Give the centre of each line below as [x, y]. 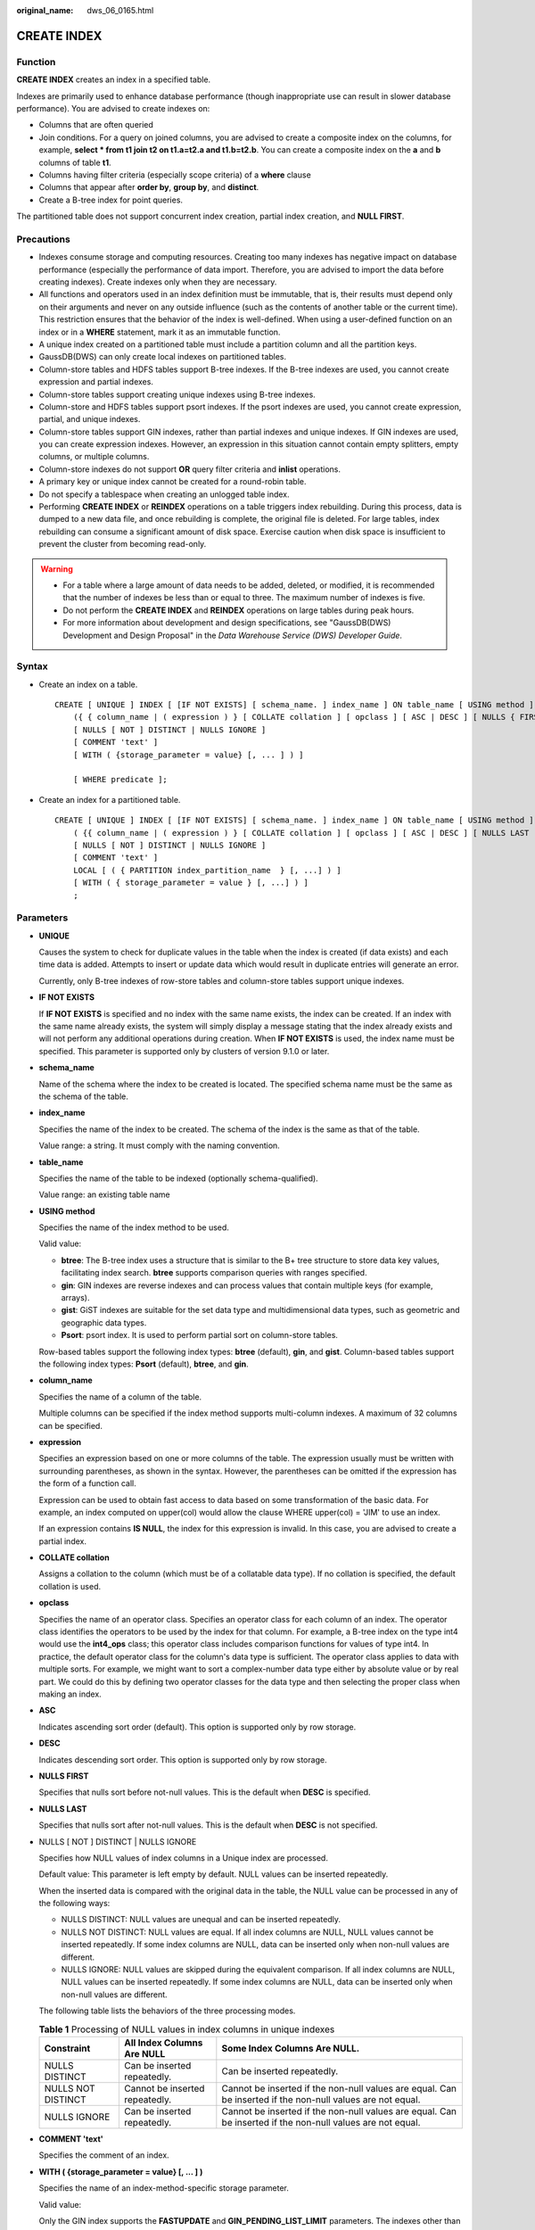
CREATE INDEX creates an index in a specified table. [114, 79]
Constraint [67, 2048]
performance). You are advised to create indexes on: [113, 108]
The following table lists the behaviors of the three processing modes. [167, 2011]
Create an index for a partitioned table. [110, 799]
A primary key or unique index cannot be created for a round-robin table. [173, 482]
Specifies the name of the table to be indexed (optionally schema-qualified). [178, 1178]
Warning [57, 569]
